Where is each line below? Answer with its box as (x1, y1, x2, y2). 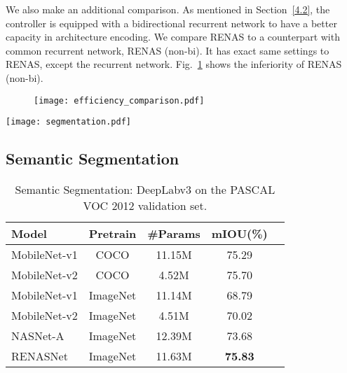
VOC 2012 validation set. (83, 197, 207, 214)
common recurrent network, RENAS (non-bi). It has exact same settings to (6, 43, 329, 57)
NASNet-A (11, 328, 64, 344)
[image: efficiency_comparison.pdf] (34, 95, 205, 106)
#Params (147, 225, 200, 242)
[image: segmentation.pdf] (6, 117, 131, 127)
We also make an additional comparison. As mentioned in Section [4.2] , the (6, 2, 330, 16)
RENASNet (11, 348, 68, 365)
